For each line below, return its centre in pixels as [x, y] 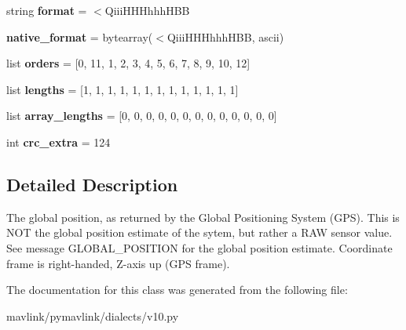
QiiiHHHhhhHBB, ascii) [225, 36]
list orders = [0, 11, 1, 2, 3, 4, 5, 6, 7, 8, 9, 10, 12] [128, 63]
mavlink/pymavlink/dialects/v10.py [93, 315]
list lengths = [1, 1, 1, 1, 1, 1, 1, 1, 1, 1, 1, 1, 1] [123, 89]
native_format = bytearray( [80, 36]
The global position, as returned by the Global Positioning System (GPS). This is [203, 217]
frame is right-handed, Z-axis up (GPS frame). [118, 263]
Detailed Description [92, 184]
